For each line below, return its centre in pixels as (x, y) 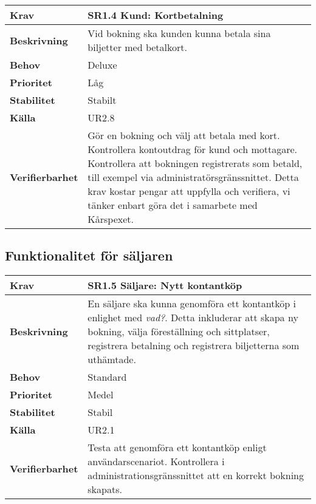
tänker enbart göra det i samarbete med (173, 205)
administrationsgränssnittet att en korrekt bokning (196, 475)
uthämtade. (112, 359)
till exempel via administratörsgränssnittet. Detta (193, 177)
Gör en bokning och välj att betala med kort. (184, 135)
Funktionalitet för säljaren (89, 255)
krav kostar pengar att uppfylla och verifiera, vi (189, 191)
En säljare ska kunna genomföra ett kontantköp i (192, 304)
